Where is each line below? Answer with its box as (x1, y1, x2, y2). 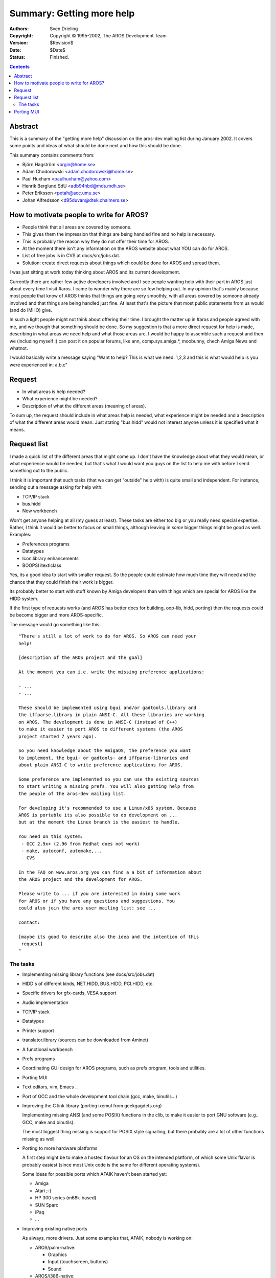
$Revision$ (50, 40, 74, 46)
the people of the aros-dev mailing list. (18, 790, 127, 796)
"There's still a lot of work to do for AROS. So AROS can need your (18, 633, 197, 639)
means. (9, 426, 26, 432)
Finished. (50, 54, 69, 60)
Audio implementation (22, 999, 68, 1006)
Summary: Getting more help (9, 8, 135, 19)
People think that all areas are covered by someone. (22, 224, 132, 230)
